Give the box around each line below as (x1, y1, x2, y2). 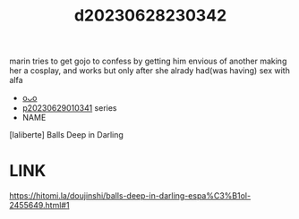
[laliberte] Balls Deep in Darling (9, 130, 124, 140)
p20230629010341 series (21, 103, 117, 114)
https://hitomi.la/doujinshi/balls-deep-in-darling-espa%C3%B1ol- (9, 190, 252, 201)
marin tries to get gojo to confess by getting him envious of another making (9, 55, 287, 67)
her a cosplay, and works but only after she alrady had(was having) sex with (9, 65, 291, 76)
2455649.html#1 (9, 200, 70, 211)
